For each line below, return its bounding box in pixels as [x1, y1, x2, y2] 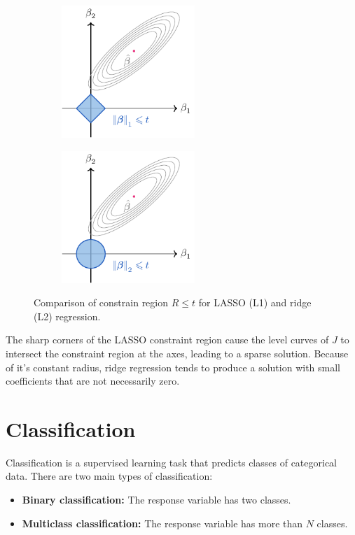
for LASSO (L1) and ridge [198, 295, 312, 310]
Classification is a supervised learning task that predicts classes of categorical [6, 455, 337, 469]
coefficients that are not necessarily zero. [6, 373, 180, 388]
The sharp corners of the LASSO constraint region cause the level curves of [6, 332, 329, 347]
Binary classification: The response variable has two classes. [22, 492, 291, 506]
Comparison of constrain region [34, 295, 169, 310]
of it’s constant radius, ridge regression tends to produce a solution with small [6, 359, 340, 374]
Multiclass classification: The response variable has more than [22, 515, 303, 530]
